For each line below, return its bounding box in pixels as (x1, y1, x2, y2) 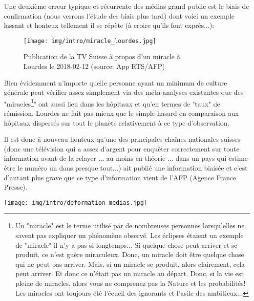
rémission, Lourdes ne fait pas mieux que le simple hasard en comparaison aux (4, 108, 239, 118)
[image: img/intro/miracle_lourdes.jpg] (23, 37, 157, 44)
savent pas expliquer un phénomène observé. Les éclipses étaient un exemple (15, 230, 244, 240)
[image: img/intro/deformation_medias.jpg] (4, 199, 148, 206)
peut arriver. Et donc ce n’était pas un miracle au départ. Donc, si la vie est (15, 268, 244, 279)
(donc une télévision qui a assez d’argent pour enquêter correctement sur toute (4, 143, 239, 153)
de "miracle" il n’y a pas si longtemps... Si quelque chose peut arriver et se (15, 239, 237, 250)
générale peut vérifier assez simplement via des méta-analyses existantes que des (4, 87, 244, 97)
